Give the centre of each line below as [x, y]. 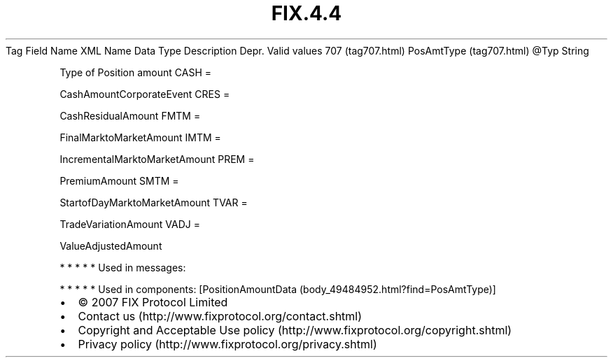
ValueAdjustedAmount [111, 245]
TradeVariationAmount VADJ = [130, 224]
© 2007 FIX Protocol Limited [153, 302]
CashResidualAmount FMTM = [130, 115]
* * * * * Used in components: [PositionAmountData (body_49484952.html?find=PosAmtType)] [278, 289]
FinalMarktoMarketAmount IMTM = [140, 137]
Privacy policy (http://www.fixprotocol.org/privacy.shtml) [227, 344]
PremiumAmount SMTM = [119, 180]
